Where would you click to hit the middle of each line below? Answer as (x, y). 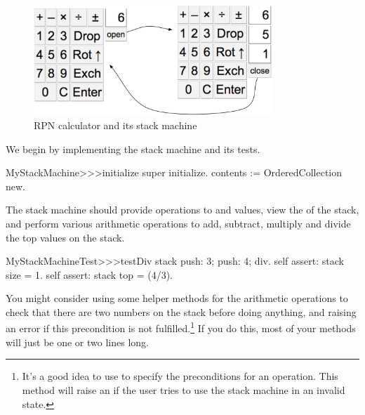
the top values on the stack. (65, 237)
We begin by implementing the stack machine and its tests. (133, 149)
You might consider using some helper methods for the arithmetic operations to (177, 298)
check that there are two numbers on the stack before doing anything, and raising (181, 311)
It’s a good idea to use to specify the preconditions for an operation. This (180, 376)
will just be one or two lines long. (77, 342)
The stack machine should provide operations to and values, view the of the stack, (182, 210)
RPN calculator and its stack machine (115, 125)
